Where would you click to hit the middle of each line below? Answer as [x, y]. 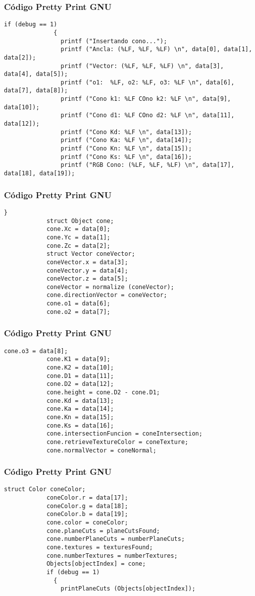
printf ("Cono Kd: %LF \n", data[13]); [126, 132]
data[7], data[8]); [36, 91]
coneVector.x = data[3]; [87, 262]
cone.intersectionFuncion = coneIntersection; [124, 434]
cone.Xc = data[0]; [78, 229]
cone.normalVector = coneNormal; [101, 450]
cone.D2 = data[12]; [80, 384]
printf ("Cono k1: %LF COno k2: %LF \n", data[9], [146, 99]
